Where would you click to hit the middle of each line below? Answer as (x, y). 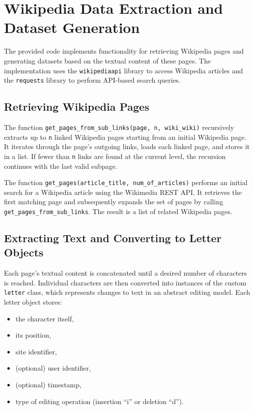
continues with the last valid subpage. (61, 166)
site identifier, (36, 351)
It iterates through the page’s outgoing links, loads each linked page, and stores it (127, 146)
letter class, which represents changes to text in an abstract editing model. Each (127, 292)
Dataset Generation (72, 27)
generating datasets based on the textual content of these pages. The (108, 60)
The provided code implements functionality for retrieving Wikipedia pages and (124, 51)
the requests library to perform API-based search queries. (92, 80)
